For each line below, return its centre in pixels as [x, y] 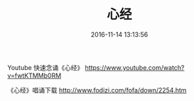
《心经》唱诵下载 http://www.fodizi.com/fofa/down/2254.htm [97, 90]
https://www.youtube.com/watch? [135, 67]
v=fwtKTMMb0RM [34, 76]
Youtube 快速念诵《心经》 [45, 67]
